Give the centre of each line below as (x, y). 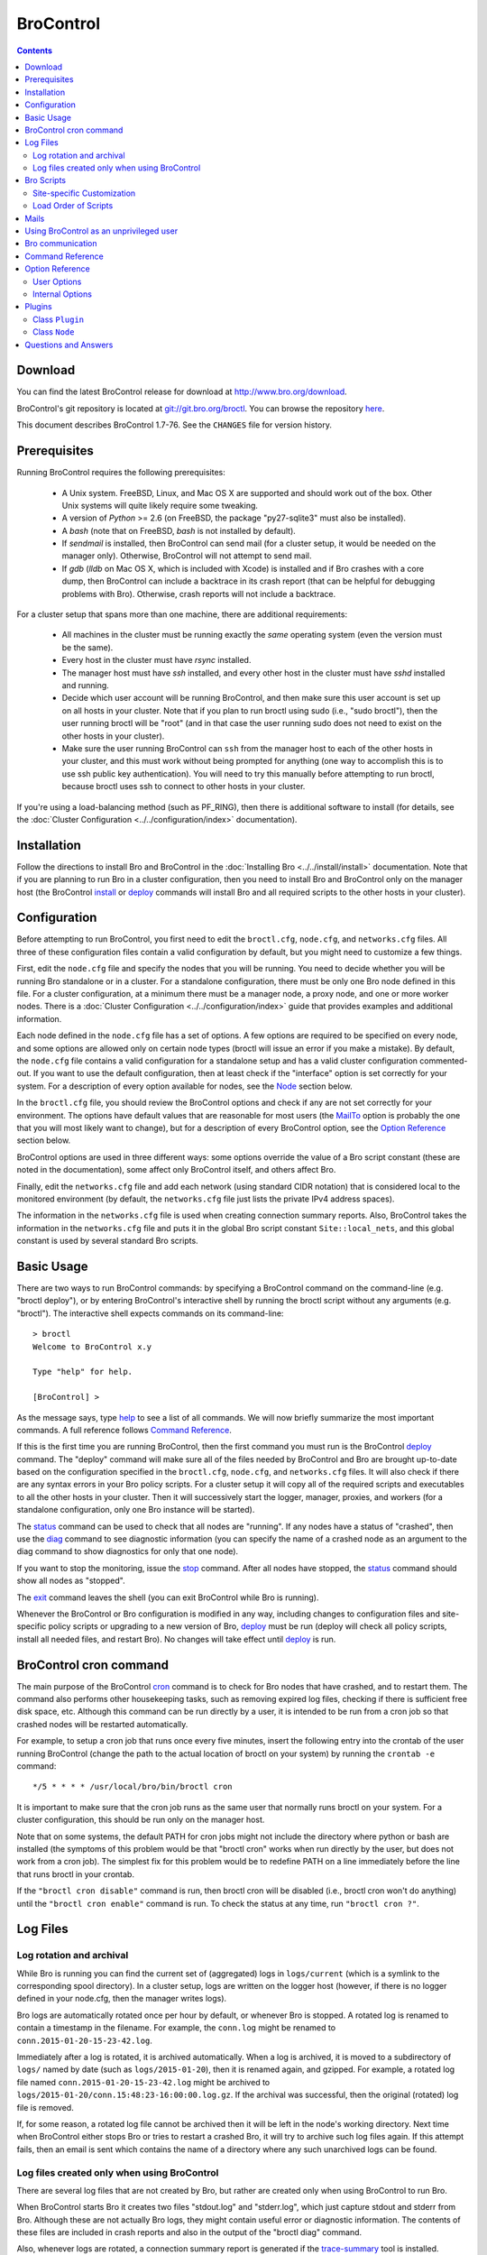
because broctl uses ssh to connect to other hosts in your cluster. (184, 787)
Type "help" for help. (83, 1372)
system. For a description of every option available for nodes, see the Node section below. (184, 1086)
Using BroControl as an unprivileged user (101, 231)
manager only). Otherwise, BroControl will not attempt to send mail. (187, 556)
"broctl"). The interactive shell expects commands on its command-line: (150, 1313)
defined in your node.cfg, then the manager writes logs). (122, 1999)
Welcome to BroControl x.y (92, 1347)
